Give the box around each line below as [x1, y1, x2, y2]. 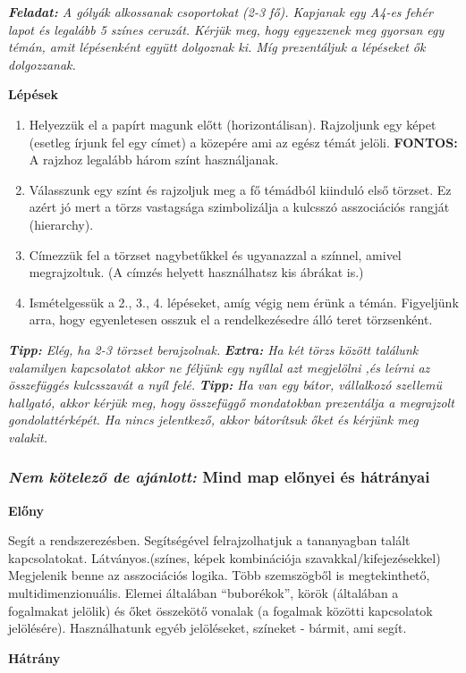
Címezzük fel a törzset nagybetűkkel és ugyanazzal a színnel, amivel [29, 245, 402, 264]
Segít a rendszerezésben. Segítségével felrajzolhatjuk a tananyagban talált [8, 531, 411, 550]
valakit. [8, 427, 48, 446]
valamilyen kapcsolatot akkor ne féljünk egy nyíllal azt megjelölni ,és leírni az [8, 358, 430, 376]
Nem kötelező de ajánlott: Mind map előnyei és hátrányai [8, 466, 430, 488]
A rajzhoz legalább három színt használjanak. [29, 150, 279, 169]
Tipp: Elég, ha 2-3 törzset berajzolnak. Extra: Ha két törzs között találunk [8, 340, 419, 358]
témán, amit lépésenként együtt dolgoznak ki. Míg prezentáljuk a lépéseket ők [8, 38, 426, 56]
